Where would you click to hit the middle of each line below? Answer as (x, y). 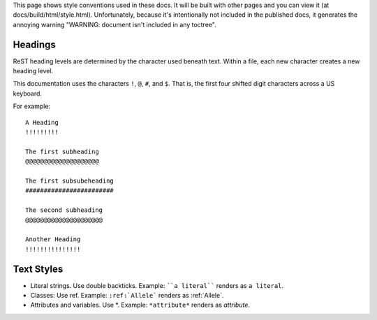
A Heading (42, 122)
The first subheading (62, 151)
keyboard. (27, 93)
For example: (32, 106)
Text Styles (38, 269)
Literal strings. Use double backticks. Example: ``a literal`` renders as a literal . (157, 285)
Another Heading (53, 239)
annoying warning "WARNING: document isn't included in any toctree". (114, 24)
